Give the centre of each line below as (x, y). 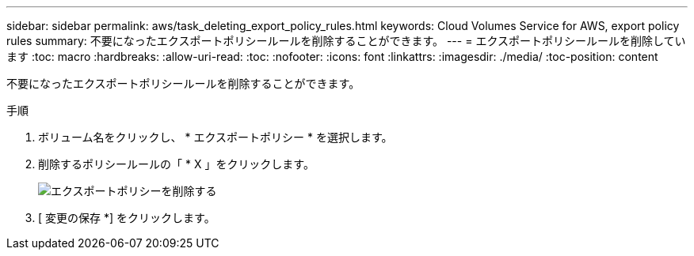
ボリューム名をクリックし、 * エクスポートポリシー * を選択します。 (215, 137)
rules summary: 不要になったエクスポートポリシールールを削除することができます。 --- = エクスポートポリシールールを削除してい (346, 41)
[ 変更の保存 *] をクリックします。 (127, 218)
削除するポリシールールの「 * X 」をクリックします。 (176, 164)
